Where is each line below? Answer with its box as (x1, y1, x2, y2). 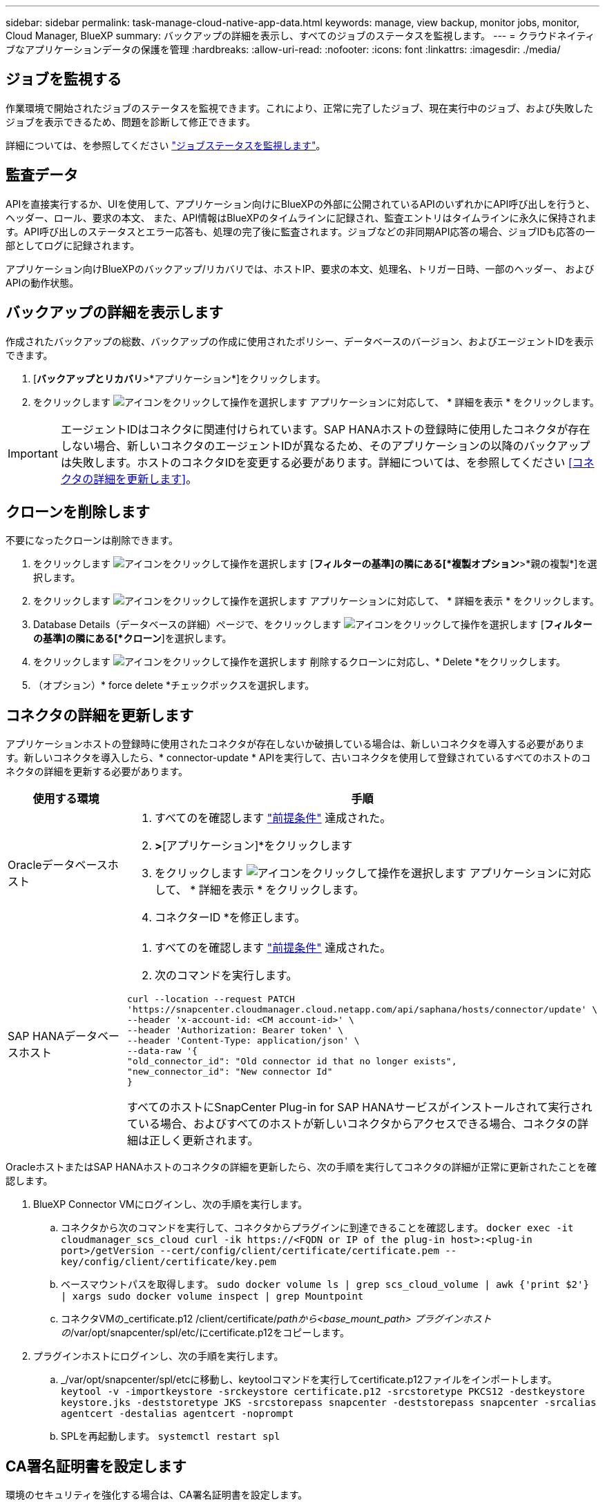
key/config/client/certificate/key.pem (61, 1256, 276, 1268)
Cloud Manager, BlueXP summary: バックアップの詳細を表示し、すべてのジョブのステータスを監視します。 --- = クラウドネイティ (6, 30, 595, 41)
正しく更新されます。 (149, 1133, 259, 1148)
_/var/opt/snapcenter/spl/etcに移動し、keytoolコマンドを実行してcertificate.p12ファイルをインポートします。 (61, 1373, 557, 1386)
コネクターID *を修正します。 (155, 910, 306, 925)
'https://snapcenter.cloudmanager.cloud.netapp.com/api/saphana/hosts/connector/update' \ (127, 1004, 597, 1015)
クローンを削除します (6, 502, 150, 520)
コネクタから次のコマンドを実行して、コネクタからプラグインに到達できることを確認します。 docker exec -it (61, 1222, 574, 1234)
